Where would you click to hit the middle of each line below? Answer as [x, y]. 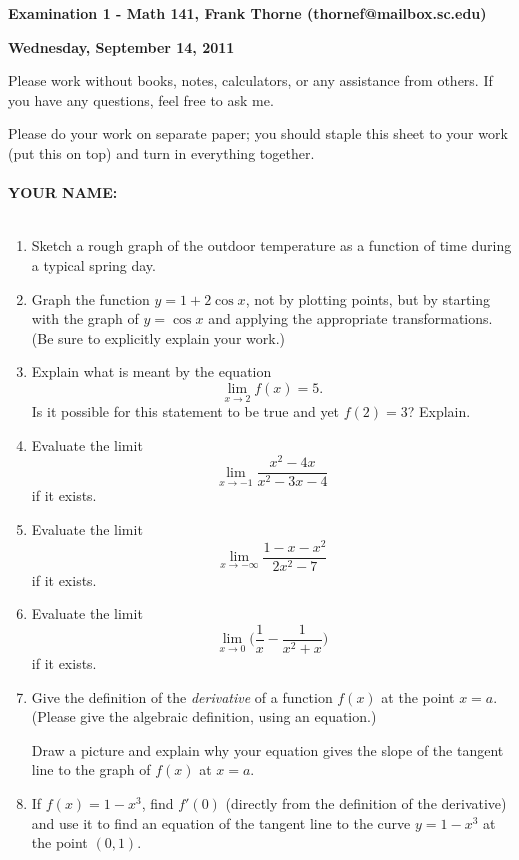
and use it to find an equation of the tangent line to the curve [221, 822]
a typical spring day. [93, 264]
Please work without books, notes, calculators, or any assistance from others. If [250, 80]
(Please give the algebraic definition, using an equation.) [204, 716]
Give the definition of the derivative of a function [182, 696]
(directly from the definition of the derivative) [366, 803]
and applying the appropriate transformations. [350, 318]
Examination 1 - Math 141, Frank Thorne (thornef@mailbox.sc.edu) [247, 13]
